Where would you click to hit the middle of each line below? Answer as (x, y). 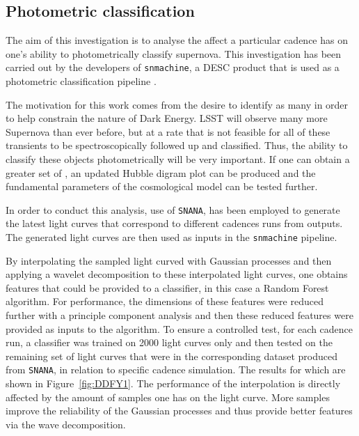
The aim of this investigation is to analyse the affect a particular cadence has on (177, 40)
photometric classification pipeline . (81, 81)
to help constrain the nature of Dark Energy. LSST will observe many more (167, 118)
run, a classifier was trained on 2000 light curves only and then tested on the (169, 342)
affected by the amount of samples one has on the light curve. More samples (168, 397)
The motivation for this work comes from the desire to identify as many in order (177, 104)
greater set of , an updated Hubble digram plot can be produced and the (161, 172)
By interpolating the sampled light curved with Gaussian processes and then (169, 260)
